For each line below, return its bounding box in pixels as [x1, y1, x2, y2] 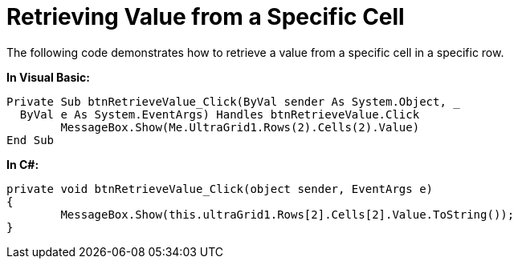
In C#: [6, 157, 39, 171]
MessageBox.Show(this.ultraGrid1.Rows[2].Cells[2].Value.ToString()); [60, 207, 515, 221]
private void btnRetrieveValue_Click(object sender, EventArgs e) [6, 182, 434, 195]
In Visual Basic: [6, 70, 90, 84]
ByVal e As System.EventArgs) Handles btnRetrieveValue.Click [19, 107, 420, 121]
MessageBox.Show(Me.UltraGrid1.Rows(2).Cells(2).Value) [60, 120, 420, 134]
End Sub [6, 133, 55, 147]
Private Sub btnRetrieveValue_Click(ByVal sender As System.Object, [6, 94, 447, 108]
